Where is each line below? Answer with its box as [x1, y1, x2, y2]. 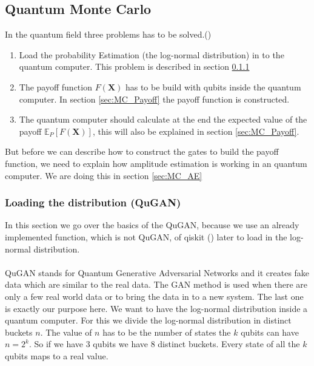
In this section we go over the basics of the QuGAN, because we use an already [5, 219, 299, 231]
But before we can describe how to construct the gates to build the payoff [5, 145, 279, 158]
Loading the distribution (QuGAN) [5, 195, 181, 210]
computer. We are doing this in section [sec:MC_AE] [5, 169, 202, 181]
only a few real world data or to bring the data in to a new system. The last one [5, 290, 304, 302]
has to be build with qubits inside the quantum [125, 80, 301, 93]
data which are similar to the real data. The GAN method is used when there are [5, 278, 308, 291]
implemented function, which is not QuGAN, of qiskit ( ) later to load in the [5, 230, 287, 243]
